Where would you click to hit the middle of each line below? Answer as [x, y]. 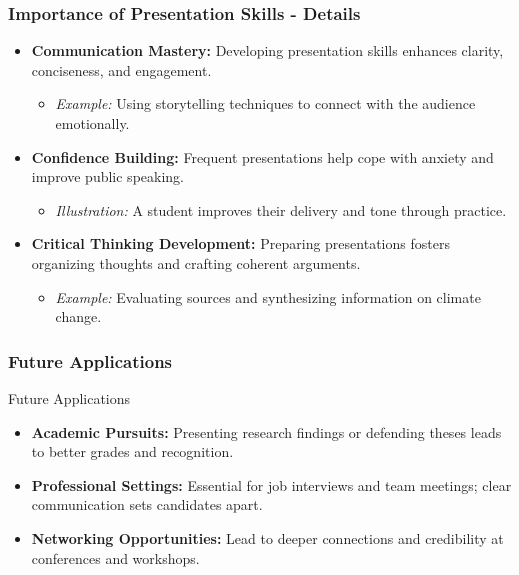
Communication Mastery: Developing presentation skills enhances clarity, [267, 50]
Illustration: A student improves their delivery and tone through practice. [281, 209]
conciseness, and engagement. [121, 69]
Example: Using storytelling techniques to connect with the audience [265, 103]
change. [78, 316]
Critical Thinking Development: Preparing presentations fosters [240, 243]
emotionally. [92, 123]
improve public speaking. [107, 176]
